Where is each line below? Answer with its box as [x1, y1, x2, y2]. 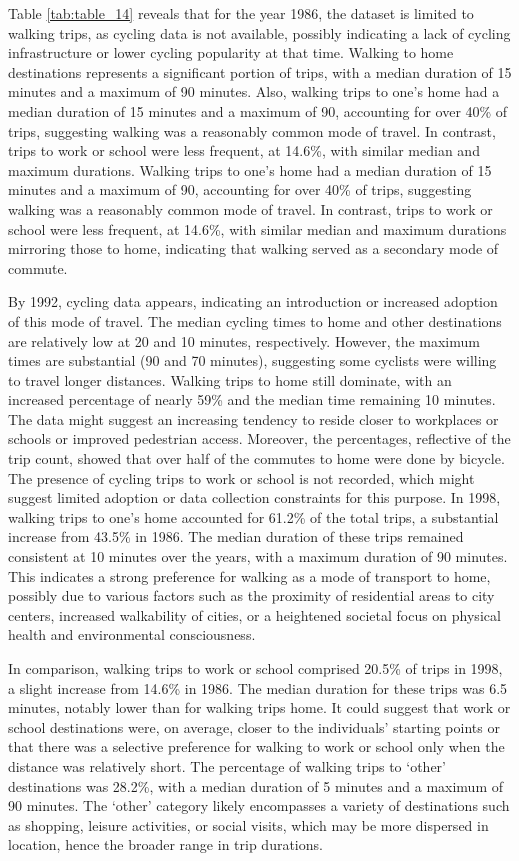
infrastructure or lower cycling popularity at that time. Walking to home [8, 42, 454, 63]
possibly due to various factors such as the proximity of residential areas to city [8, 585, 495, 606]
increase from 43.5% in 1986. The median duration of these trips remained [8, 526, 464, 547]
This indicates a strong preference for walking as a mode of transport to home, [8, 565, 491, 586]
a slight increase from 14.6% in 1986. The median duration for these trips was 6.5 [8, 677, 508, 698]
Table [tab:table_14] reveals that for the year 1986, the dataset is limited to [8, 3, 474, 23]
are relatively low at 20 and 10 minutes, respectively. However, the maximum [8, 330, 480, 351]
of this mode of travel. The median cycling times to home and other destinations [8, 310, 502, 331]
